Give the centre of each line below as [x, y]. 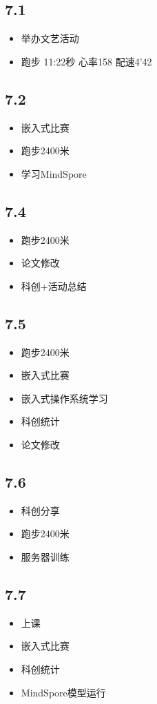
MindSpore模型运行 [63, 692]
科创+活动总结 [54, 286]
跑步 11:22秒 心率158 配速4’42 [86, 61]
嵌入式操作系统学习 [64, 398]
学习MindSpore [54, 173]
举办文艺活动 [50, 38]
